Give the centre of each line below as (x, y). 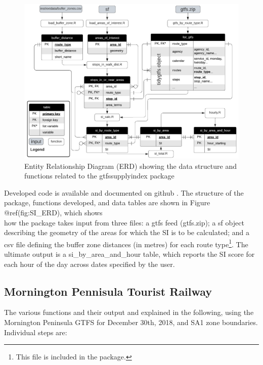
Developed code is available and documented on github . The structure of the (124, 192)
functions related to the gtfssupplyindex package (99, 176)
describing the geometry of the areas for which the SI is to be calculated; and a (127, 232)
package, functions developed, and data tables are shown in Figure (107, 202)
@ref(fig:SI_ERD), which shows (53, 212)
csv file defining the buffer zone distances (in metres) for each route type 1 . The (126, 243)
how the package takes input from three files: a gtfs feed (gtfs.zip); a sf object (124, 222)
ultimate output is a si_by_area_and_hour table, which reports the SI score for (129, 254)
